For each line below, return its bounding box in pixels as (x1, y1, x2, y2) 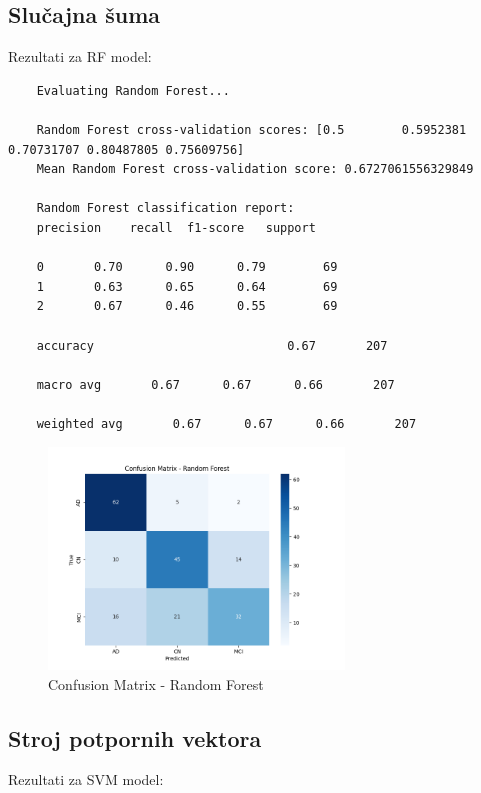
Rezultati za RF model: (8, 46, 152, 67)
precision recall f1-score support (36, 220, 316, 235)
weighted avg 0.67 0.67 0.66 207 (36, 416, 417, 431)
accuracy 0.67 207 (36, 338, 388, 353)
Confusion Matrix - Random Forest (48, 673, 264, 694)
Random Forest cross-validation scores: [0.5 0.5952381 (36, 122, 467, 137)
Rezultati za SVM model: (8, 769, 164, 790)
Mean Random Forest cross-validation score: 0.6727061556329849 (36, 162, 474, 177)
